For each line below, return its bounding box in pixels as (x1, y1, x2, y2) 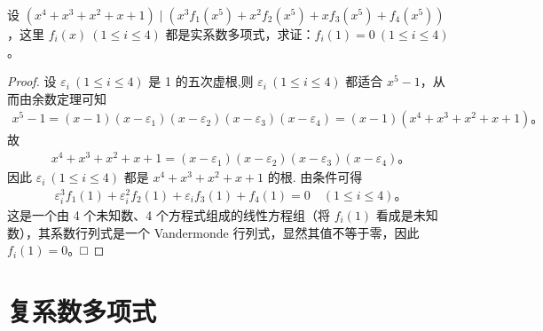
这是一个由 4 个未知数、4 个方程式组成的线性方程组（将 (7, 205, 330, 224)
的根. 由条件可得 (267, 168, 363, 186)
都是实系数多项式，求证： (165, 25, 315, 43)
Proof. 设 (7, 72, 57, 91)
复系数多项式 (7, 292, 157, 328)
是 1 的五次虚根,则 (148, 72, 254, 91)
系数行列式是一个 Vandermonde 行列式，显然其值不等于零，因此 (50, 223, 420, 241)
